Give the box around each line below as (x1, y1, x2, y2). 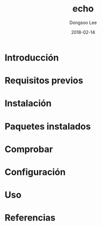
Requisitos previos (4, 75, 83, 86)
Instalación (4, 98, 52, 109)
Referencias (4, 212, 56, 223)
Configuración (4, 166, 66, 177)
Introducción (4, 52, 59, 63)
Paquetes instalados (4, 120, 91, 132)
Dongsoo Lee (69, 19, 97, 25)
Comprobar (4, 143, 53, 155)
